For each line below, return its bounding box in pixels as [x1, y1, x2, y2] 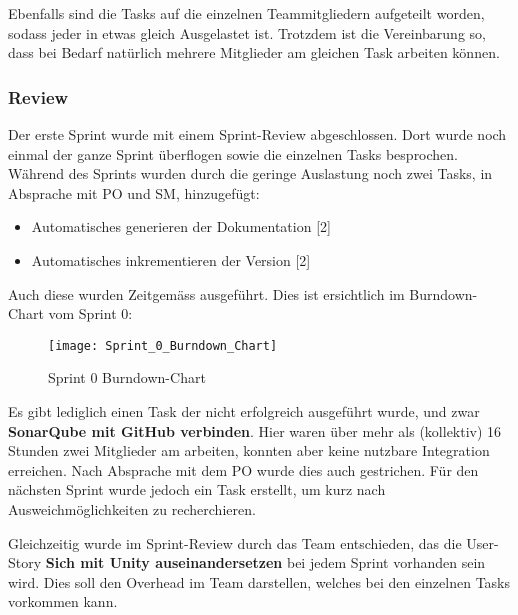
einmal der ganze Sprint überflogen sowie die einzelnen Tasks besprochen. [8, 143, 459, 164]
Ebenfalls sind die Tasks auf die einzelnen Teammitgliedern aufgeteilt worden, [8, 3, 485, 23]
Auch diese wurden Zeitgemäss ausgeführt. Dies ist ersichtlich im [8, 283, 405, 304]
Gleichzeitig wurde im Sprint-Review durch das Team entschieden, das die [8, 532, 462, 553]
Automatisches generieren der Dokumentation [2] [31, 216, 331, 237]
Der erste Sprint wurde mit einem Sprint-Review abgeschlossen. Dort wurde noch [8, 124, 507, 144]
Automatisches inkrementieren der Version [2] [31, 249, 311, 270]
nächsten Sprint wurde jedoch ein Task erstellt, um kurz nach [8, 479, 386, 500]
